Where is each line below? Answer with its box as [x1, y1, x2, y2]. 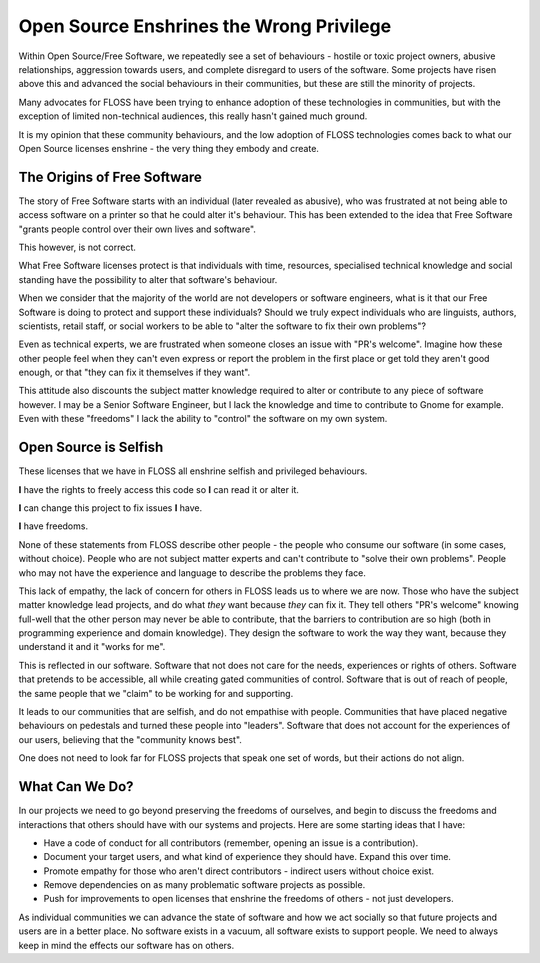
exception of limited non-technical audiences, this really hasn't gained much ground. [18, 110, 368, 122]
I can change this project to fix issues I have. [18, 501, 203, 514]
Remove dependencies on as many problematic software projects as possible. [43, 879, 366, 891]
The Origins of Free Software [18, 168, 202, 185]
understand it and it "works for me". [18, 641, 166, 653]
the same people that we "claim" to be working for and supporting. [18, 687, 294, 699]
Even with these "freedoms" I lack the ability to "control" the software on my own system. [18, 413, 388, 425]
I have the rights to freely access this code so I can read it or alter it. [18, 483, 300, 495]
